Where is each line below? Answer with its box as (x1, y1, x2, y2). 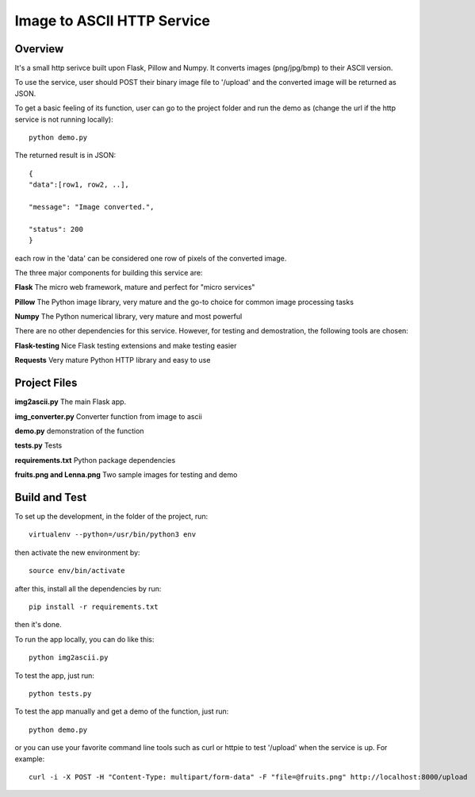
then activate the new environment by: (14, 548, 140, 557)
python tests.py (29, 689, 92, 698)
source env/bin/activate (29, 566, 125, 576)
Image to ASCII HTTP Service (14, 12, 210, 29)
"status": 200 (29, 225, 83, 233)
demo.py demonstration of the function (14, 425, 144, 436)
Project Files (14, 376, 78, 390)
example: (14, 754, 45, 764)
